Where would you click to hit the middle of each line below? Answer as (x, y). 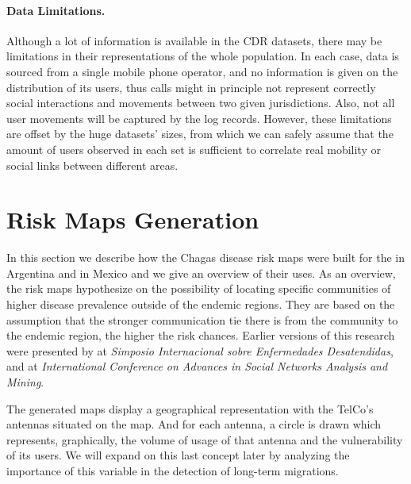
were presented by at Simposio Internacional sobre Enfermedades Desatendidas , (200, 350)
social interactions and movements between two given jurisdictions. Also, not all (201, 103)
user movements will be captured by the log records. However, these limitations (199, 118)
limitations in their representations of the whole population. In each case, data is (203, 56)
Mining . (25, 382)
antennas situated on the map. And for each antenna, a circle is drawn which (194, 424)
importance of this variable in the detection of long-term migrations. (173, 470)
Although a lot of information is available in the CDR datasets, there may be (194, 40)
